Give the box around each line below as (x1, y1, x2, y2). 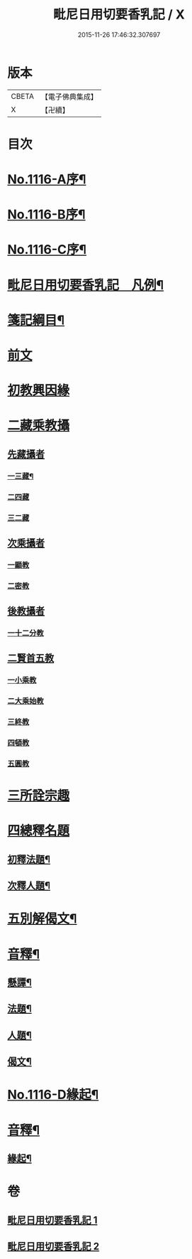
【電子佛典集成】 (40, 92, 98, 102)
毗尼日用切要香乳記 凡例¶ (7, 277, 164, 293)
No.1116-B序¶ (7, 207, 86, 223)
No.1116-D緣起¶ (7, 1087, 99, 1103)
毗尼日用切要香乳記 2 (7, 1240, 100, 1252)
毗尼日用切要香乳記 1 (7, 1214, 98, 1226)
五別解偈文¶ (7, 911, 77, 927)
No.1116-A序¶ (7, 171, 86, 188)
